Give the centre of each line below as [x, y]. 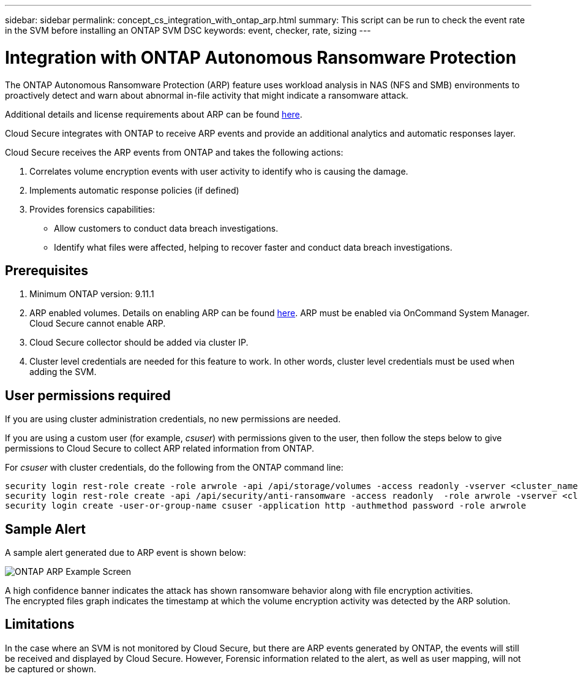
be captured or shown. [51, 669]
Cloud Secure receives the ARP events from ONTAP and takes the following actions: [174, 152]
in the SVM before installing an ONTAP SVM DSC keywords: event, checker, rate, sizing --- [188, 30]
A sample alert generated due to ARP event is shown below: [126, 553]
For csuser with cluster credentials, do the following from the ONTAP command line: [174, 468]
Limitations [40, 624]
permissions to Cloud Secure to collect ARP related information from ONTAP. [160, 449]
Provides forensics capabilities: [92, 209]
